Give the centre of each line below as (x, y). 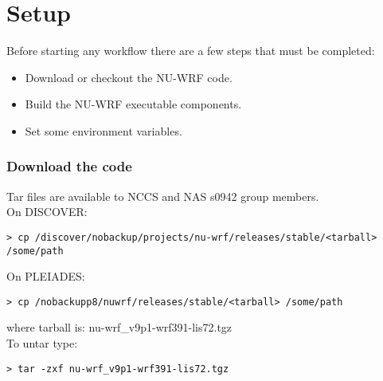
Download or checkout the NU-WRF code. (129, 77)
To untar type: (42, 343)
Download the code (69, 166)
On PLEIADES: (46, 276)
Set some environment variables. (104, 130)
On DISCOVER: (47, 212)
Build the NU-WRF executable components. (133, 104)
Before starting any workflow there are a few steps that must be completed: (191, 51)
